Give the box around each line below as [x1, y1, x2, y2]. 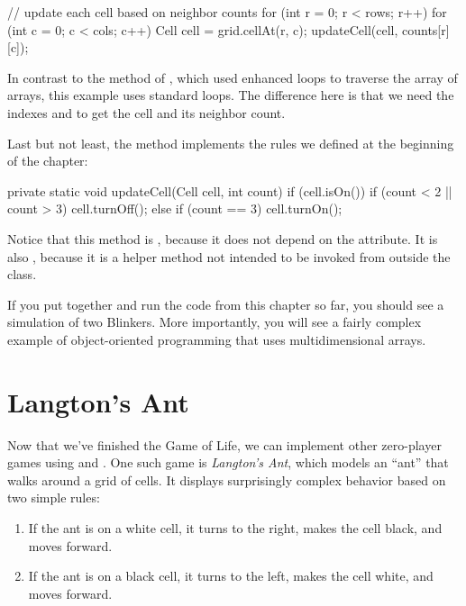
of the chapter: [7, 151, 88, 170]
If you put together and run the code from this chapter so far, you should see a [7, 294, 444, 313]
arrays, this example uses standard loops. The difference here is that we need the [7, 86, 454, 104]
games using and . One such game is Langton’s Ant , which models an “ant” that [7, 453, 449, 472]
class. [7, 265, 37, 284]
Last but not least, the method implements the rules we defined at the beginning [7, 133, 454, 152]
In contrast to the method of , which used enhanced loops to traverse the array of [7, 68, 458, 86]
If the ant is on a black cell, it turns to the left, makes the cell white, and [28, 566, 434, 585]
